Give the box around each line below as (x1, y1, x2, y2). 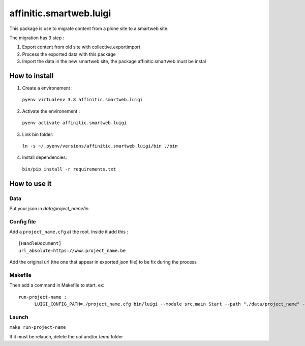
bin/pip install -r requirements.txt (22, 166, 116, 172)
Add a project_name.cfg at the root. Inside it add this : (9, 229, 129, 235)
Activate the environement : (22, 108, 80, 114)
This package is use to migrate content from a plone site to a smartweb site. (9, 25, 169, 32)
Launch (9, 313, 28, 321)
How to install (9, 71, 54, 80)
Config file (9, 218, 36, 225)
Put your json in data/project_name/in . (9, 205, 90, 211)
